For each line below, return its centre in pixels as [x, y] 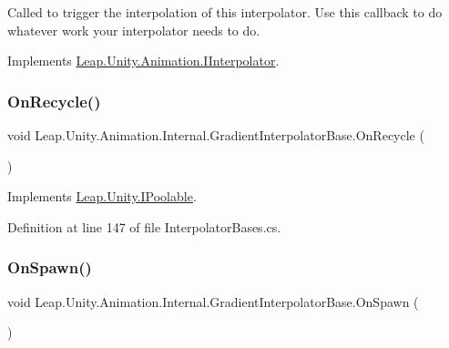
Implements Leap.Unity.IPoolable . [102, 196]
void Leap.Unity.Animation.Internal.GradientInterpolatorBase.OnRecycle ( [216, 135]
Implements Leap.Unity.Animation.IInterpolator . [143, 61]
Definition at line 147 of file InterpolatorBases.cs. [144, 226]
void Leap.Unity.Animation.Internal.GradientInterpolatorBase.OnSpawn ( [213, 301]
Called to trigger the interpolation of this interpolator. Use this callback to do [225, 12]
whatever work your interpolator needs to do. [134, 30]
